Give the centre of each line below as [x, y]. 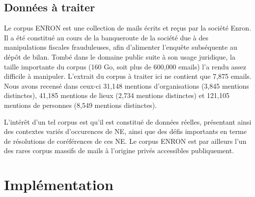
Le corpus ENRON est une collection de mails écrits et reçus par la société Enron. [128, 28]
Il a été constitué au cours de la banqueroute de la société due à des [106, 37]
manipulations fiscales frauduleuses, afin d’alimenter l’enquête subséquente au [121, 47]
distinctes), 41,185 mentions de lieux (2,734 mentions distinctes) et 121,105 [117, 95]
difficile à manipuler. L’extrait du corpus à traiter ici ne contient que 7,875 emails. [128, 76]
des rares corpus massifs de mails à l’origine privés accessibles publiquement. [119, 150]
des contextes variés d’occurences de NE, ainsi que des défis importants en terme [126, 131]
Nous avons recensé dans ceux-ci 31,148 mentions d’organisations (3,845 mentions [127, 85]
